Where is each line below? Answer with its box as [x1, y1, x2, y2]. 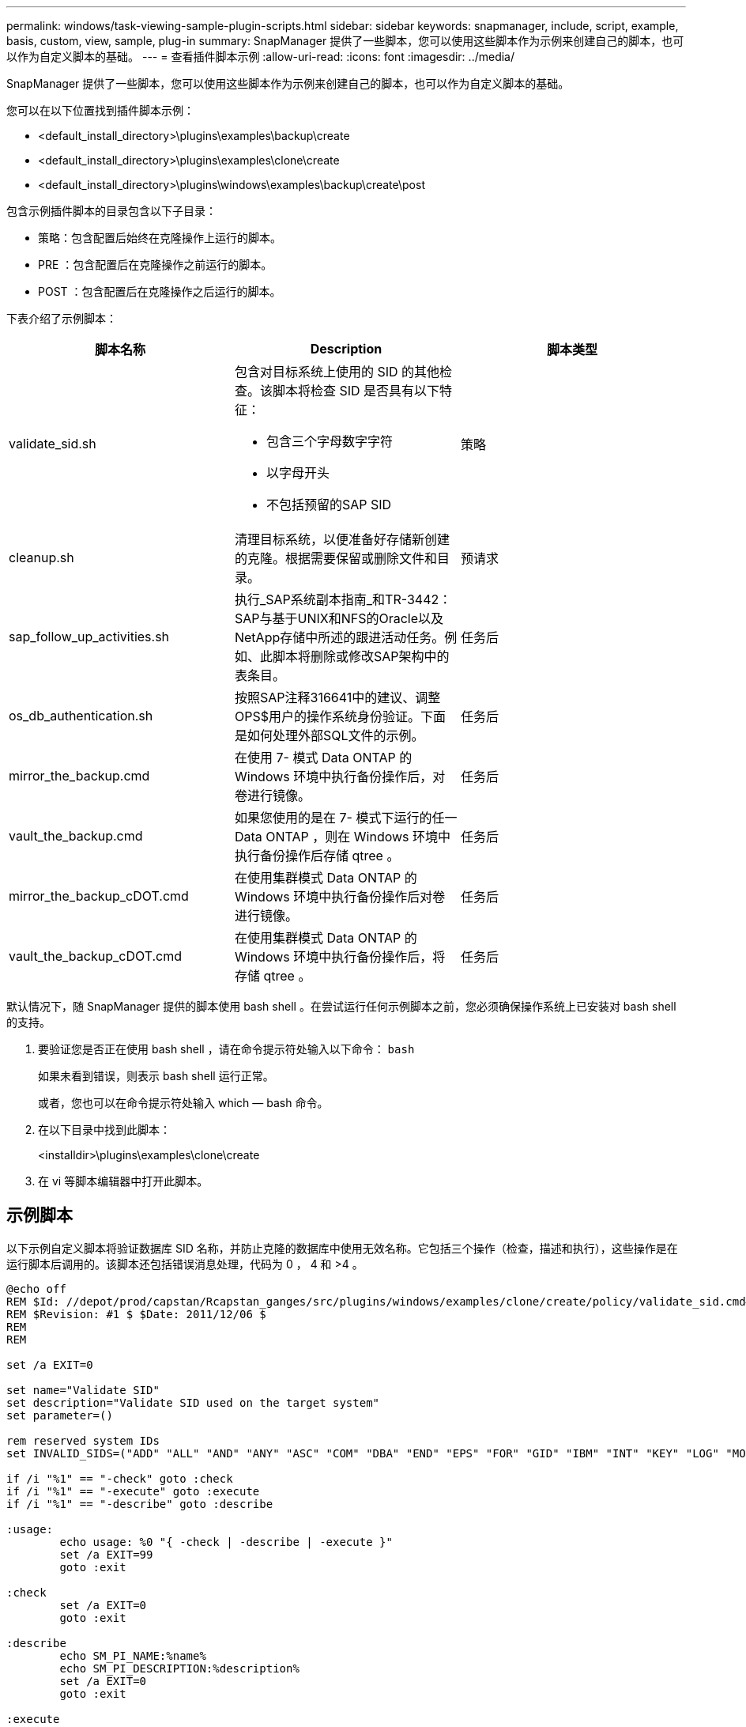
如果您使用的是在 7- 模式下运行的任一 [234, 810, 458, 826]
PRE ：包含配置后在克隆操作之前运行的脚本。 [38, 258, 273, 271]
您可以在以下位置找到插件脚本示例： [6, 104, 194, 117]
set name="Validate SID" [6, 1383, 160, 1396]
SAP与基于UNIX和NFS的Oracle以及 [234, 610, 444, 626]
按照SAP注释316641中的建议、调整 [234, 690, 441, 705]
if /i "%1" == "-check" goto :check [6, 1472, 233, 1485]
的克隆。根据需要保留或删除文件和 [234, 550, 437, 566]
